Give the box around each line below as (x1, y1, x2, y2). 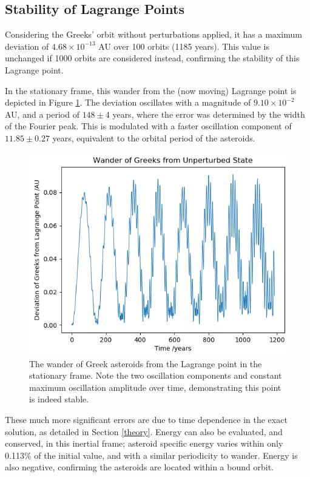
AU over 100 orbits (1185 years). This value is (98, 39, 269, 52)
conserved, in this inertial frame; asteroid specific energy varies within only (5, 437, 283, 450)
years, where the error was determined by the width (112, 107, 305, 120)
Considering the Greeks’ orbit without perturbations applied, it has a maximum (5, 28, 302, 41)
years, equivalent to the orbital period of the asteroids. (52, 131, 255, 144)
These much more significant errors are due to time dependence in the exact (5, 413, 288, 426)
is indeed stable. (29, 393, 89, 405)
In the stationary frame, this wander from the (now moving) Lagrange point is (5, 84, 297, 96)
